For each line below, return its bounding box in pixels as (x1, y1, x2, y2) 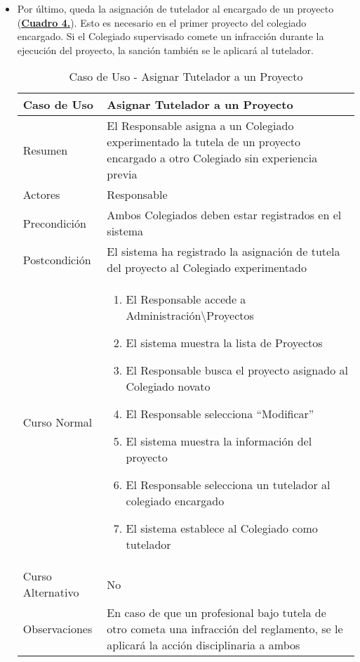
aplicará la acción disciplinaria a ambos (107, 637, 300, 654)
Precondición (22, 214, 86, 231)
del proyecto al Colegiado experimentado (107, 259, 307, 276)
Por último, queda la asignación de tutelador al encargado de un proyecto (17, 1, 334, 15)
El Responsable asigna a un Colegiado (107, 117, 294, 134)
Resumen (22, 141, 68, 158)
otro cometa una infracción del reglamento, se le (107, 621, 343, 637)
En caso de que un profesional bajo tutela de (107, 604, 326, 621)
